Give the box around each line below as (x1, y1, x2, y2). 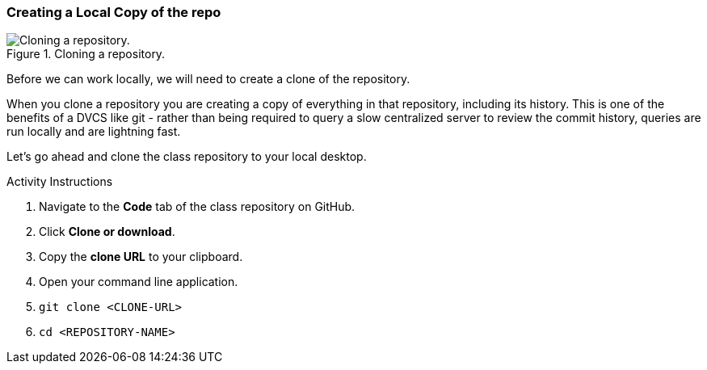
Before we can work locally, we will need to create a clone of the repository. (6, 72, 410, 86)
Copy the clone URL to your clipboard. (39, 250, 243, 264)
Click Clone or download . (39, 225, 175, 239)
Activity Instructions (6, 174, 113, 189)
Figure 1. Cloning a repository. (6, 47, 166, 61)
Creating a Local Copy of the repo (6, 4, 221, 20)
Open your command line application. (39, 275, 238, 289)
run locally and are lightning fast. (6, 124, 181, 139)
